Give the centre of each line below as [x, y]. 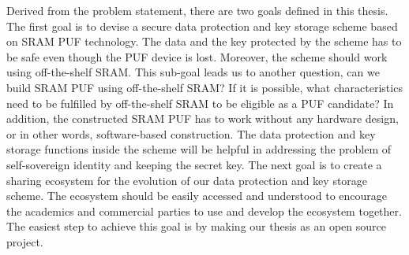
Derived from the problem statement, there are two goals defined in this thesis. [197, 10]
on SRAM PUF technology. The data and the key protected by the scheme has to [204, 41]
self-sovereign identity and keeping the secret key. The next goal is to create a [194, 164]
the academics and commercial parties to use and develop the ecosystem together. [204, 211]
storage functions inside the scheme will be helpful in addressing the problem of [199, 149]
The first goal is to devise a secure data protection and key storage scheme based [202, 26]
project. [25, 241]
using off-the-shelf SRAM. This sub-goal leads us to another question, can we [193, 72]
